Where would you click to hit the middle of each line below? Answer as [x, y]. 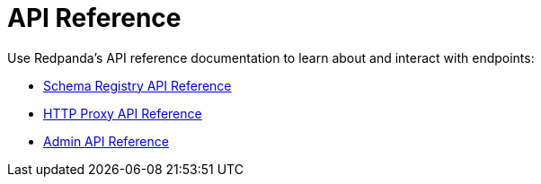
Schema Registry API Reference [137, 85]
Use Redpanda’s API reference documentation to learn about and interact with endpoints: [271, 57]
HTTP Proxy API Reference [123, 113]
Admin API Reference [106, 141]
